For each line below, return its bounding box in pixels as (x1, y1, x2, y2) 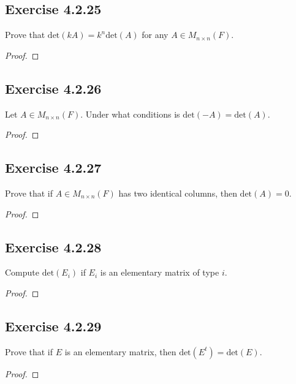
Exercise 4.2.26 (5, 78, 102, 97)
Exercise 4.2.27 (5, 158, 102, 177)
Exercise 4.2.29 (5, 316, 102, 335)
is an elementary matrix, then (64, 345, 176, 358)
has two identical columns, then (118, 186, 237, 199)
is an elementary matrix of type (100, 266, 219, 279)
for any (142, 28, 169, 41)
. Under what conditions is (80, 107, 180, 120)
